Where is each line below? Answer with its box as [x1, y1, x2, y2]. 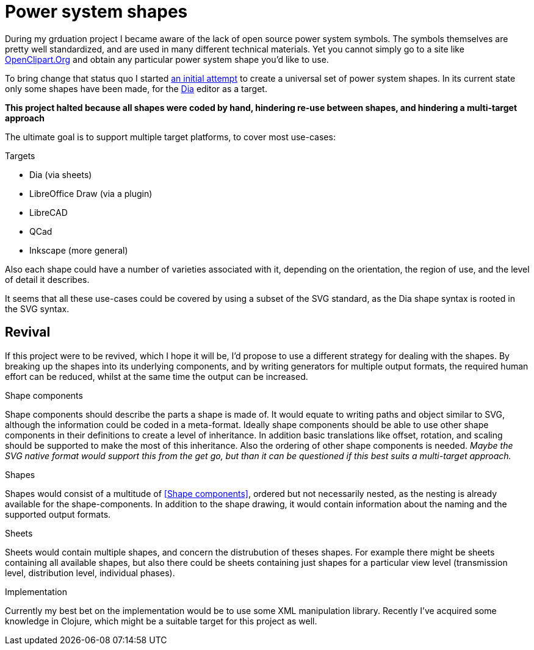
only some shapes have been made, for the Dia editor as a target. [5, 83, 267, 94]
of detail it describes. [5, 274, 90, 285]
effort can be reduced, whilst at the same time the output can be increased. [5, 371, 308, 382]
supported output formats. [5, 509, 111, 520]
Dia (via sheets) [29, 169, 92, 180]
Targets [5, 150, 35, 161]
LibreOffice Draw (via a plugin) [29, 188, 153, 199]
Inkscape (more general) [29, 245, 128, 255]
